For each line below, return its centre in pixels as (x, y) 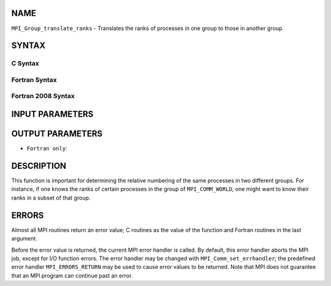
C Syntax (25, 63)
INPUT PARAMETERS (52, 114)
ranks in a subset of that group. (51, 198)
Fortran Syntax (34, 80)
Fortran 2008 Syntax (43, 96)
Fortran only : (47, 149)
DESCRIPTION (39, 166)
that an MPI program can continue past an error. (72, 276)
